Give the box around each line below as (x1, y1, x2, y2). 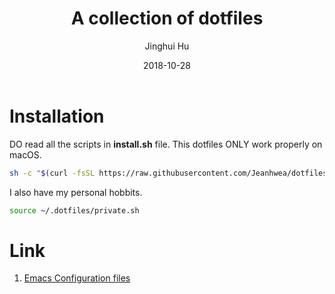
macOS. (9, 148, 42, 161)
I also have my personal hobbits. (9, 186, 143, 198)
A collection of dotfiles (70, 7, 264, 30)
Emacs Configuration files (23, 272, 131, 284)
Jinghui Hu (144, 40, 190, 52)
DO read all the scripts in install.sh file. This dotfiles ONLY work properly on (9, 138, 323, 150)
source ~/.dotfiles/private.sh (9, 205, 140, 216)
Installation (9, 105, 105, 127)
